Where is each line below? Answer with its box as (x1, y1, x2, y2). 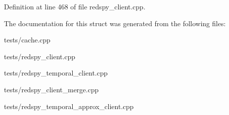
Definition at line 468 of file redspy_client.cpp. (4, 1, 145, 11)
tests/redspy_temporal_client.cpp (4, 68, 108, 78)
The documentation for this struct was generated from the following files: (4, 18, 226, 28)
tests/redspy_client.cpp (4, 51, 76, 61)
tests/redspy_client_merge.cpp (4, 84, 99, 94)
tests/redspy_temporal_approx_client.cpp (4, 101, 134, 111)
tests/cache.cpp (4, 35, 50, 45)
